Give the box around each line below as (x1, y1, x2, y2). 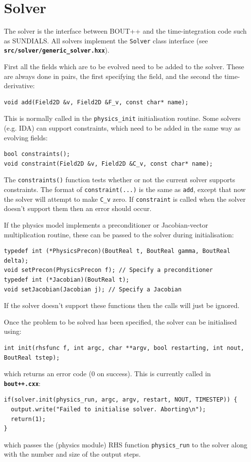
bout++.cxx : (4, 378, 41, 388)
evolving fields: (4, 132, 48, 142)
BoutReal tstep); (4, 354, 60, 361)
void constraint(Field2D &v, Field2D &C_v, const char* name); (4, 160, 213, 167)
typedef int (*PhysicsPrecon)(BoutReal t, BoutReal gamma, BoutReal (4, 248, 231, 255)
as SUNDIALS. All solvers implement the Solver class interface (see (4, 35, 208, 45)
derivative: (4, 80, 35, 91)
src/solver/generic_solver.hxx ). (4, 45, 109, 55)
